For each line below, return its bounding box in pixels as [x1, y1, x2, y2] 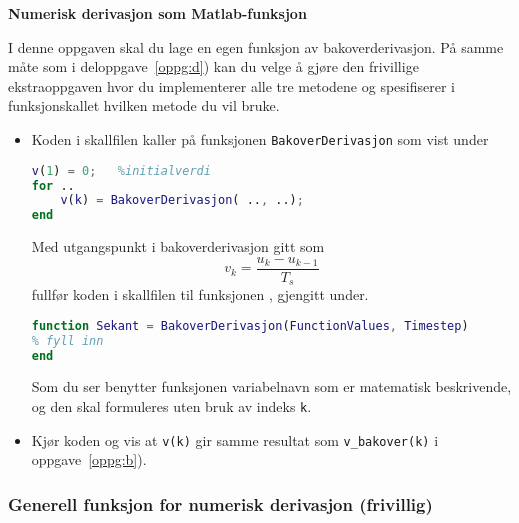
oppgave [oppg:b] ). [31, 449, 147, 470]
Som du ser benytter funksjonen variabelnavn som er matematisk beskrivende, [31, 376, 512, 397]
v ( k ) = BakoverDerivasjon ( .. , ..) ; [60, 193, 304, 208]
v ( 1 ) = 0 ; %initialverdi [31, 163, 211, 178]
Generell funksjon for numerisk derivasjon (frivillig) [8, 491, 433, 516]
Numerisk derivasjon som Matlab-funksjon [8, 3, 307, 23]
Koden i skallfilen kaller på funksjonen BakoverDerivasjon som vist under [31, 128, 489, 149]
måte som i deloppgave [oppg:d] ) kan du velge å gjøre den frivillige [8, 56, 419, 77]
